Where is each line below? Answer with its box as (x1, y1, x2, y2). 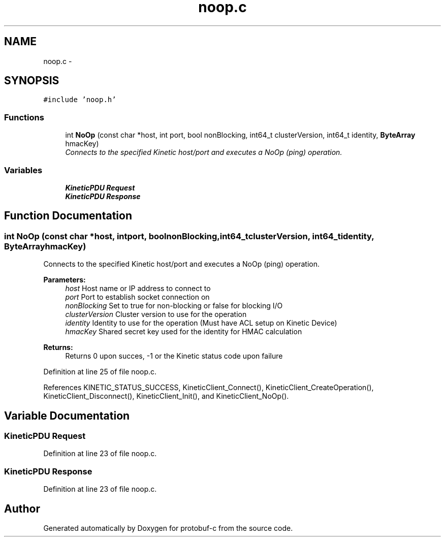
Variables (4, 165, 43, 175)
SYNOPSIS (4, 74, 59, 87)
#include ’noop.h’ (43, 96, 116, 104)
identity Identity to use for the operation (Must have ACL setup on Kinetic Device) (65, 319, 337, 328)
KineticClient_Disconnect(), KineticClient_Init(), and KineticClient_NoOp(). (43, 392, 289, 401)
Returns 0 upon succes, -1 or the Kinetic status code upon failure (65, 352, 283, 361)
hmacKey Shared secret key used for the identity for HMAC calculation (65, 327, 302, 336)
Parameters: (43, 275, 86, 284)
